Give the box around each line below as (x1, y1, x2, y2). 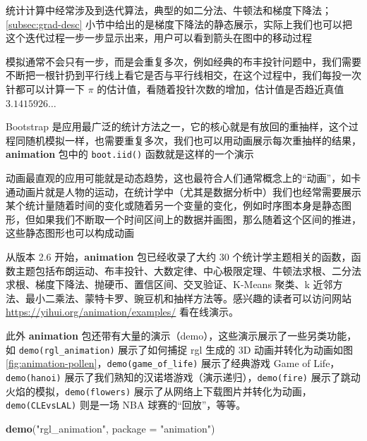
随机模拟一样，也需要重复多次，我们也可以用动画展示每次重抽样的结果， (25, 132, 361, 147)
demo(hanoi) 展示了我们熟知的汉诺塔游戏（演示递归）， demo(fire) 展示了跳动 (6, 369, 361, 384)
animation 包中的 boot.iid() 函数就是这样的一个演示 (6, 147, 254, 161)
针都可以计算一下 (6, 81, 85, 96)
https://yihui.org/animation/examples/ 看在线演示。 (6, 304, 239, 319)
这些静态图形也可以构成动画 (6, 225, 134, 240)
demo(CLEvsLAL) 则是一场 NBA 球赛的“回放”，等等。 (6, 397, 246, 412)
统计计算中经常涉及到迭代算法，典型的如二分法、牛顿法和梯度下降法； (6, 3, 332, 17)
